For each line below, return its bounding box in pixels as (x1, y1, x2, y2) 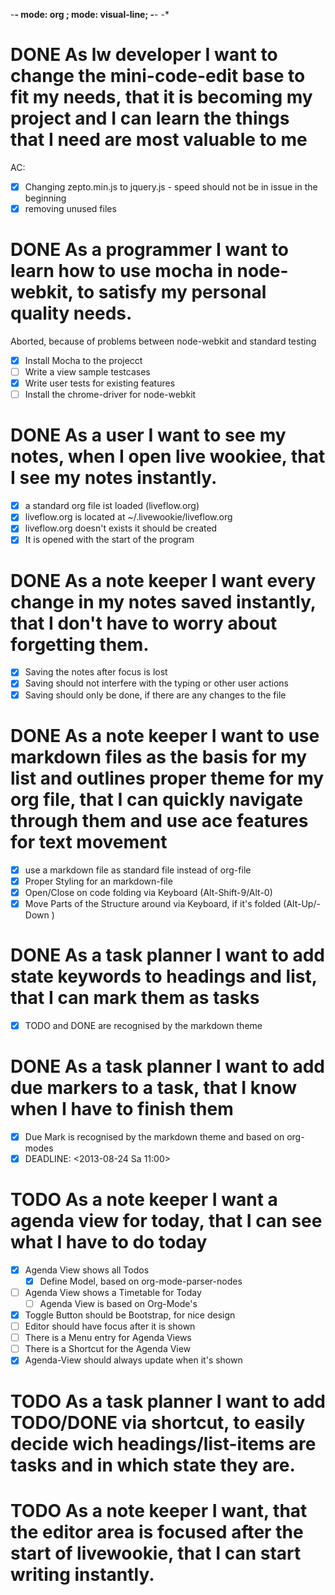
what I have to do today (10, 1231, 208, 1253)
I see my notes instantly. (10, 467, 218, 489)
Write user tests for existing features (24, 377, 176, 389)
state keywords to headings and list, (10, 965, 318, 988)
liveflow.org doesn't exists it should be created (24, 522, 218, 534)
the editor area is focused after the (10, 1520, 304, 1543)
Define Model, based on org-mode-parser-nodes (39, 1275, 243, 1287)
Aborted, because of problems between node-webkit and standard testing (10, 335, 317, 347)
